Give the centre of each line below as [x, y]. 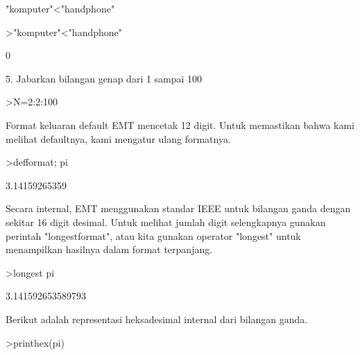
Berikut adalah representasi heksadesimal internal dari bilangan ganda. [157, 319]
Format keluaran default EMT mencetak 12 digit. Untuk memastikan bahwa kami [180, 124]
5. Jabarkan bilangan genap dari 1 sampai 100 [104, 78]
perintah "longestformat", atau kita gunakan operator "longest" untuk [153, 235]
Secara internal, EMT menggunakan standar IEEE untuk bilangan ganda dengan [178, 208]
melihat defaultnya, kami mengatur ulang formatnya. [118, 138]
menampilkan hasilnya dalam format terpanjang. [109, 249]
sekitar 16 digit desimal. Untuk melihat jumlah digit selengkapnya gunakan [166, 222]
